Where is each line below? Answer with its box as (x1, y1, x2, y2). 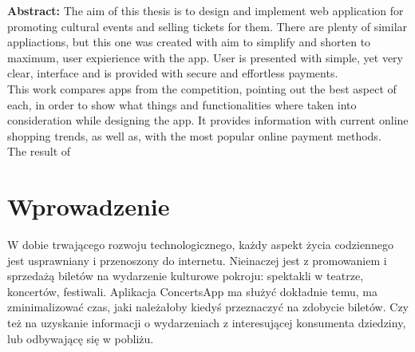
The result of (7, 143, 71, 160)
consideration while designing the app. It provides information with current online (7, 112, 409, 129)
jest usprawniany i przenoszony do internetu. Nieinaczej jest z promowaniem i (7, 251, 387, 268)
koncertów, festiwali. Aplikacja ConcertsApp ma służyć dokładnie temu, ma (7, 283, 377, 299)
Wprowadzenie (7, 190, 170, 223)
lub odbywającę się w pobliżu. (7, 330, 154, 346)
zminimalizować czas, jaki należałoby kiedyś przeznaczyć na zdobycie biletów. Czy (7, 299, 409, 315)
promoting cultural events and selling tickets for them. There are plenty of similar (7, 18, 408, 34)
